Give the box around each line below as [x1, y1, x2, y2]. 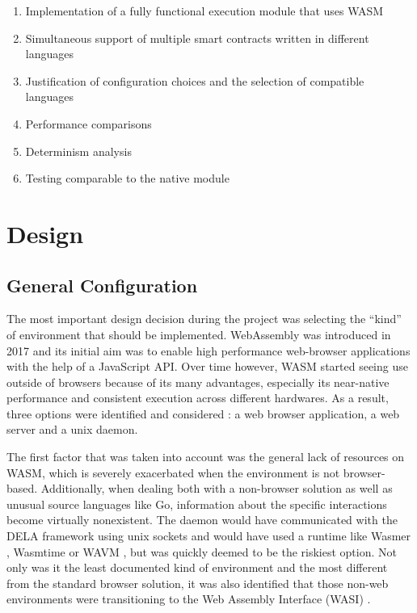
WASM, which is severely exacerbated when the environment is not [6, 464, 340, 481]
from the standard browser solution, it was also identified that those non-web [6, 574, 389, 591]
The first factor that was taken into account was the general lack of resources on [6, 448, 405, 465]
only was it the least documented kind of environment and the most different [6, 559, 388, 576]
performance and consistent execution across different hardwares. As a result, [6, 389, 389, 406]
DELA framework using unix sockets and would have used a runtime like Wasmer [6, 527, 411, 544]
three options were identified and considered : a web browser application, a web [6, 405, 400, 422]
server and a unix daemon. [6, 421, 138, 438]
